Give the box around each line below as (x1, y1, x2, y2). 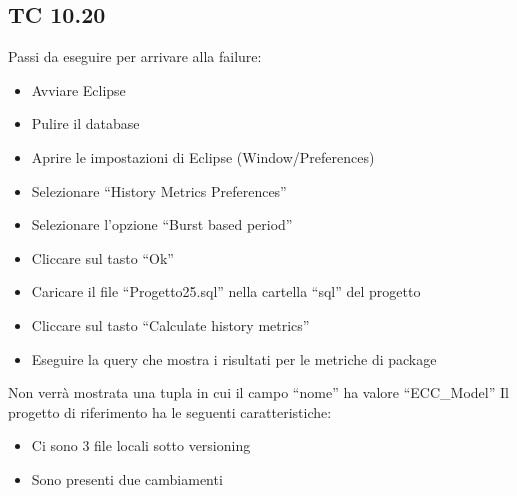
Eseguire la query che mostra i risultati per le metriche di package (31, 348, 437, 369)
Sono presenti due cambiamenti (31, 468, 223, 489)
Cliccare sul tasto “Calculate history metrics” (31, 314, 310, 335)
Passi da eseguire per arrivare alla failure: (8, 46, 262, 67)
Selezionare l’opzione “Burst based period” (31, 214, 293, 235)
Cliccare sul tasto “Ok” (31, 247, 174, 268)
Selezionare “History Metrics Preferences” (31, 180, 287, 201)
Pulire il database (31, 113, 140, 134)
